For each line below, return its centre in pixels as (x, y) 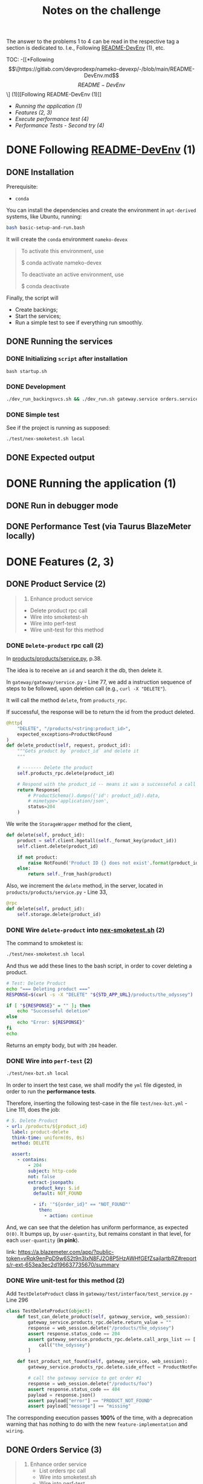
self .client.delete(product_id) (58, 846)
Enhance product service (61, 599)
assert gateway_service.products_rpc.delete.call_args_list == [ (112, 1339)
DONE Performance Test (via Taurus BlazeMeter (99, 526)
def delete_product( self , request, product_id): (69, 745)
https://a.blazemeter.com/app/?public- (66, 1252)
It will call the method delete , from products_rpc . (67, 700)
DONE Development (36, 386)
